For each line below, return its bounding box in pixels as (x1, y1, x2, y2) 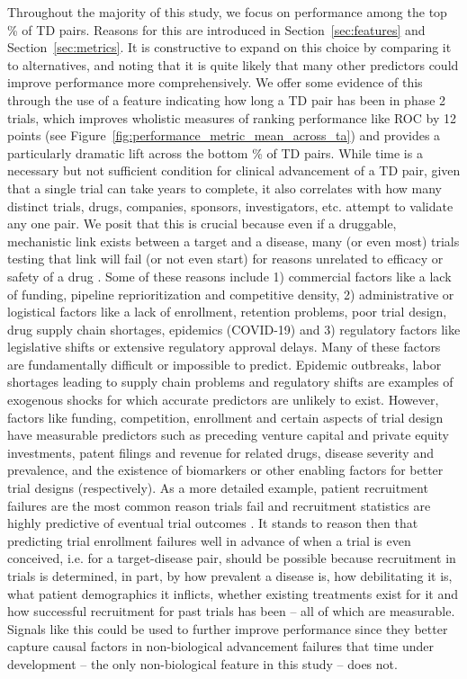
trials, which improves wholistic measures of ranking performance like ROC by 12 (7, 108, 456, 127)
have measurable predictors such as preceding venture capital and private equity (7, 425, 449, 444)
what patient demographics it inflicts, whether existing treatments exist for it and (7, 584, 459, 603)
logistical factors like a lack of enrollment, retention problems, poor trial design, (7, 302, 447, 321)
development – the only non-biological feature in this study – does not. (7, 654, 398, 673)
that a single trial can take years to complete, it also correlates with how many (7, 178, 443, 197)
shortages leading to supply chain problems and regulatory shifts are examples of (7, 372, 454, 391)
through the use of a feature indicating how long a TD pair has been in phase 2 (7, 90, 446, 109)
